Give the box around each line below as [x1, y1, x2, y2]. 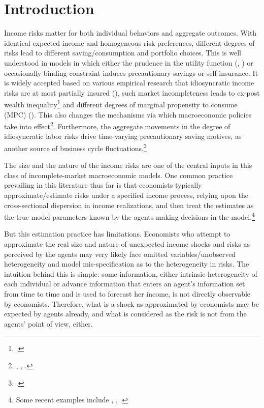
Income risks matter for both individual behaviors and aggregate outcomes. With [4, 27, 257, 38]
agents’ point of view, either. [4, 318, 93, 329]
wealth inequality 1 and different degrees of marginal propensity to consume [4, 98, 238, 109]
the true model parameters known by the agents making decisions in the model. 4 [4, 210, 255, 222]
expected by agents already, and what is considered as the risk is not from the [4, 308, 247, 319]
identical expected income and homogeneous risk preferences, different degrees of [4, 37, 255, 48]
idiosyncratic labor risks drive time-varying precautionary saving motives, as [4, 131, 242, 141]
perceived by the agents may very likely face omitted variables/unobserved [4, 248, 236, 259]
